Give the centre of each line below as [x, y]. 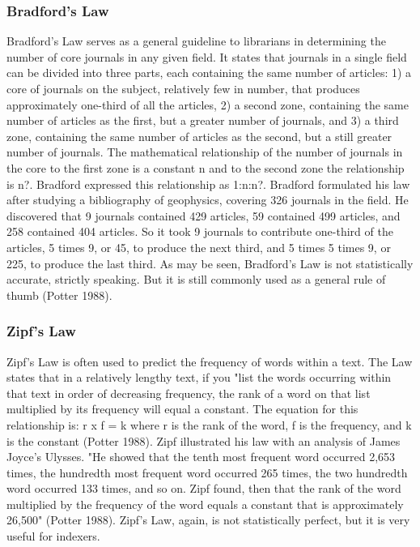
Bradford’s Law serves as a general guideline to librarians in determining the [196, 41]
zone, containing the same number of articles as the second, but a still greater [199, 136]
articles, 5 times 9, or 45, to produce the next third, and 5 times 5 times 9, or [199, 247]
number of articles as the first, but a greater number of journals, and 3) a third [203, 120]
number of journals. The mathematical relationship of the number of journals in [205, 152]
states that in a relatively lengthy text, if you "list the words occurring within [199, 377]
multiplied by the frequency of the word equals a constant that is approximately [205, 504]
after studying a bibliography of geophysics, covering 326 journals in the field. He [208, 200]
